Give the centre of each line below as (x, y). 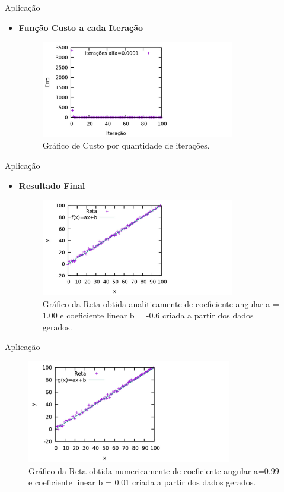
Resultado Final (52, 185)
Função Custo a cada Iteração (81, 27)
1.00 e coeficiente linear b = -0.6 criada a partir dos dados (148, 315)
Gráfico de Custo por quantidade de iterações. (126, 145)
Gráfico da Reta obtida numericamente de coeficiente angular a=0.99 (154, 470)
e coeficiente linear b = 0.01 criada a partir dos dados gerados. (142, 482)
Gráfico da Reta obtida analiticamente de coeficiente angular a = (161, 303)
